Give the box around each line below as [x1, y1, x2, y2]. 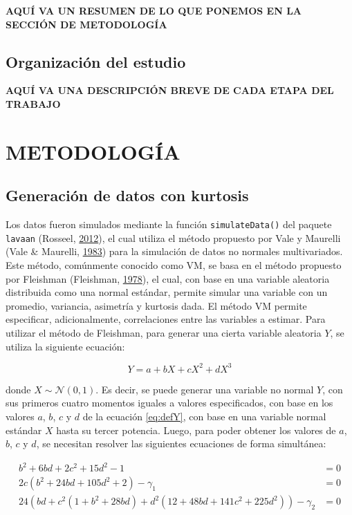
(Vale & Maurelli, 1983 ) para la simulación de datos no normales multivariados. [6, 244, 343, 259]
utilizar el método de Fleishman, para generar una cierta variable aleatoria [6, 326, 322, 340]
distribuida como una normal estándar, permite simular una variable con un [6, 285, 328, 299]
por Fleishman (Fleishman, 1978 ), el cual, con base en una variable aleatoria [6, 271, 330, 285]
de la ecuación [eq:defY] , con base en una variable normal [82, 409, 326, 423]
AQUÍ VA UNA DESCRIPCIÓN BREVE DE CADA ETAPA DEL [6, 83, 334, 97]
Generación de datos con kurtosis [6, 185, 249, 206]
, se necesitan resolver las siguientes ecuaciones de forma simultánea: [36, 436, 326, 451]
